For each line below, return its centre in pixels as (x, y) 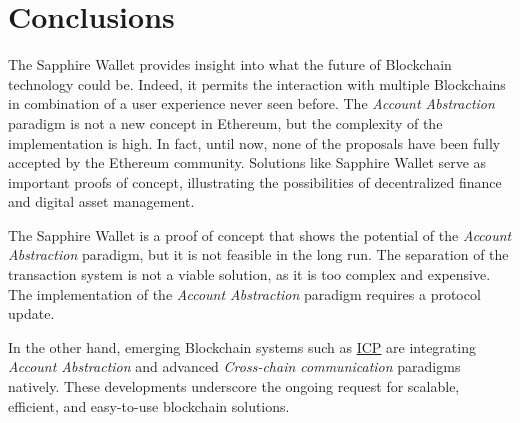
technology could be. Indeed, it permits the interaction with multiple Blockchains (257, 83)
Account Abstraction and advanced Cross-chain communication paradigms (234, 366)
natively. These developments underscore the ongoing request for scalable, (234, 386)
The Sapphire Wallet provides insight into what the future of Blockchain (230, 64)
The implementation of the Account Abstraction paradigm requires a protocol (244, 293)
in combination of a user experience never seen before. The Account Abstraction (251, 103)
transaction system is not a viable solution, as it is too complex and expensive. (249, 274)
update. (31, 313)
